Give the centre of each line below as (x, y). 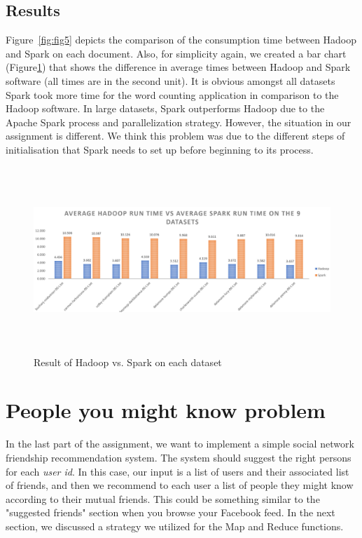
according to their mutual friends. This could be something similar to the (163, 498)
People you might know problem (166, 410)
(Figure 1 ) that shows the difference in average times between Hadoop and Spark (178, 67)
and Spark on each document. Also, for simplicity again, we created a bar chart (176, 53)
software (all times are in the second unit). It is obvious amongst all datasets (170, 80)
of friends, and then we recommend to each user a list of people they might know (180, 485)
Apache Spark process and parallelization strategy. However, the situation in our (179, 122)
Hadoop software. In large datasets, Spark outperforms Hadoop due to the (165, 108)
